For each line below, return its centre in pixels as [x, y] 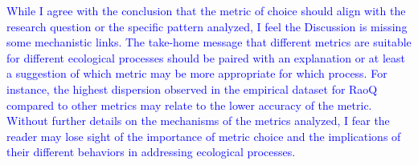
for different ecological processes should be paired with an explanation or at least [206, 57]
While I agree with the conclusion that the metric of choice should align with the [206, 10]
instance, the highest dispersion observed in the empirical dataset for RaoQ [192, 89]
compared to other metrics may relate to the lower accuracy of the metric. [189, 105]
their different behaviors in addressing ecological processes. [151, 152]
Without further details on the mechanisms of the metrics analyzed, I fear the [198, 121]
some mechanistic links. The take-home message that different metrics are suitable [209, 42]
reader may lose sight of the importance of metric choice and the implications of [204, 136]
